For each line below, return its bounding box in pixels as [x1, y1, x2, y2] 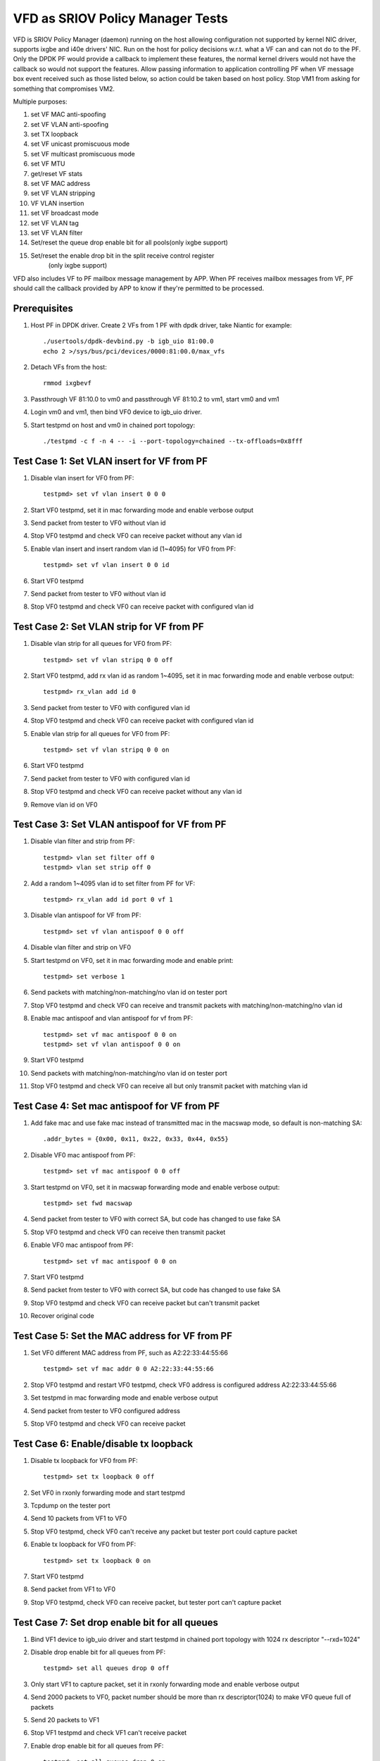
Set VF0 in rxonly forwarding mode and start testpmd [30, 1488, 186, 1497]
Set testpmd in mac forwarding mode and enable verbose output [30, 1393, 218, 1402]
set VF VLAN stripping [30, 189, 95, 197]
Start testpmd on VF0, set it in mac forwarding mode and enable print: [30, 956, 234, 964]
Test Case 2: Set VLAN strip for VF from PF [13, 621, 204, 633]
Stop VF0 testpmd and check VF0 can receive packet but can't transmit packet [30, 1298, 260, 1307]
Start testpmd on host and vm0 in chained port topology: [30, 421, 196, 429]
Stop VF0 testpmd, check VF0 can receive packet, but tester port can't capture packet [30, 1598, 281, 1606]
